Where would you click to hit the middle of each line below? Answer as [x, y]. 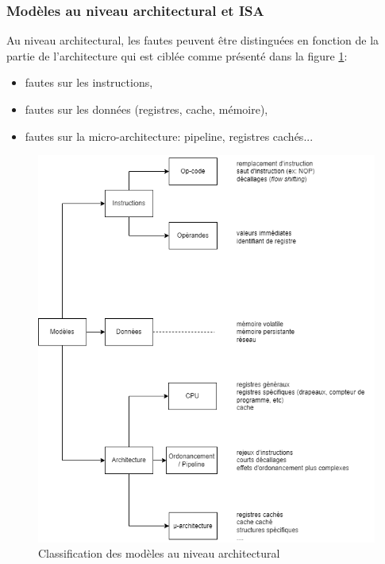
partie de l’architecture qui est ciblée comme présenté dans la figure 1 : [177, 55]
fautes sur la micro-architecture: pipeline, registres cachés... [169, 136]
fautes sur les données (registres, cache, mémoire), [146, 109]
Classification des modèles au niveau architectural [159, 553]
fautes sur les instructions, [89, 82]
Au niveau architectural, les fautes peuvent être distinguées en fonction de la [193, 40]
